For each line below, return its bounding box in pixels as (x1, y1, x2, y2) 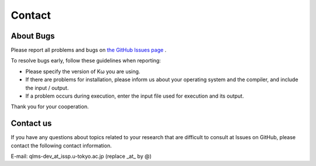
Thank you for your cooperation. (11, 103, 89, 110)
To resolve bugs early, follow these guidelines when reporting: (11, 57, 161, 64)
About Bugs (11, 31, 55, 41)
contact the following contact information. (11, 142, 112, 149)
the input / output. (25, 84, 69, 91)
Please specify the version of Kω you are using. (25, 68, 140, 75)
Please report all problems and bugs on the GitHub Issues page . (11, 47, 167, 54)
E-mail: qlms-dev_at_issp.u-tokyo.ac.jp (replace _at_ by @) (11, 153, 152, 160)
